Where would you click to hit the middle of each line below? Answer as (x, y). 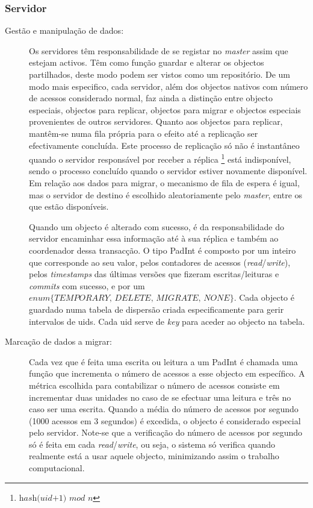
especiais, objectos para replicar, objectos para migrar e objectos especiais (165, 109)
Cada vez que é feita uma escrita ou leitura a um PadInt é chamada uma (163, 361)
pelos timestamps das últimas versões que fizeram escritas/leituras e (154, 274)
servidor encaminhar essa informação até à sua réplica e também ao (154, 238)
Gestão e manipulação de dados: (64, 30)
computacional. (57, 468)
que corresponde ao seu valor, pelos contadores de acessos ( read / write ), (160, 262)
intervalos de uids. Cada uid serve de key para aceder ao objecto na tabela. (167, 321)
